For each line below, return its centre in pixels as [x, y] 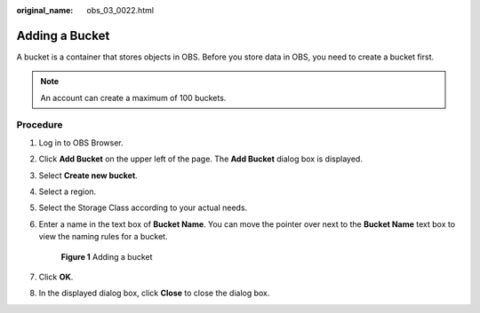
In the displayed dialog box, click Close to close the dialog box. [154, 293]
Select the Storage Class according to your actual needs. [143, 207]
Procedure [40, 125]
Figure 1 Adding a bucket [107, 256]
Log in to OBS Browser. [81, 143]
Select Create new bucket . [88, 175]
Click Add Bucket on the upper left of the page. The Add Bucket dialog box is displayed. [201, 159]
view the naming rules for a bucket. [103, 237]
